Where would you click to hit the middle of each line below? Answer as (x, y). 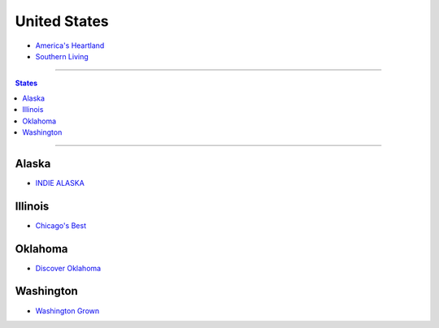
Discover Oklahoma (68, 268)
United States (62, 21)
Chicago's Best (61, 225)
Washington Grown (67, 311)
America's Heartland (70, 45)
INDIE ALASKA (60, 183)
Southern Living (62, 56)
